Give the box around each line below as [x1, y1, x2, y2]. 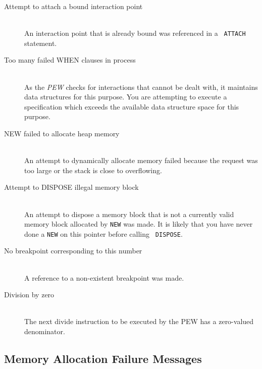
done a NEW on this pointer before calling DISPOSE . [24, 228, 183, 239]
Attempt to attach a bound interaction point [4, 1, 143, 11]
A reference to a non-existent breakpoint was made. [24, 272, 184, 283]
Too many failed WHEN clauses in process [4, 55, 136, 65]
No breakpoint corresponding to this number [4, 245, 142, 256]
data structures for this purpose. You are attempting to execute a [24, 91, 227, 102]
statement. [24, 37, 57, 48]
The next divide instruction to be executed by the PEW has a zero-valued [24, 316, 254, 327]
